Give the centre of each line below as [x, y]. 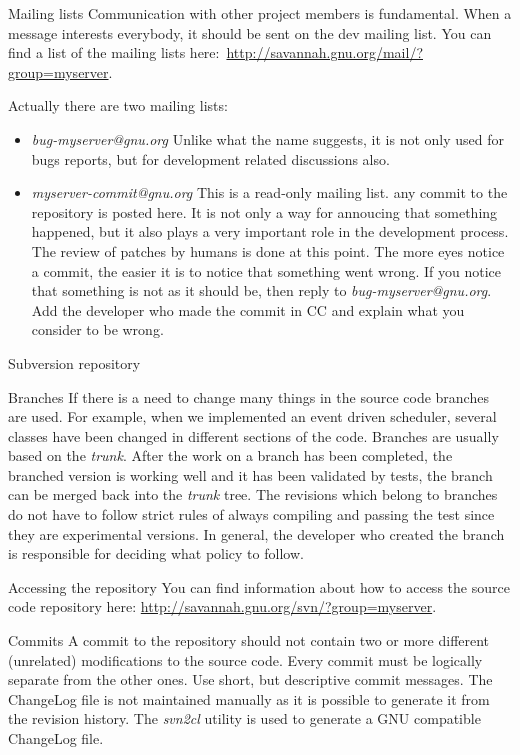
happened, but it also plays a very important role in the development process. [270, 231]
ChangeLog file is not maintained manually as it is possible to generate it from [249, 698]
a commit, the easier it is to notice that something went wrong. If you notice [266, 270]
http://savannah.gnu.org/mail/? [324, 52]
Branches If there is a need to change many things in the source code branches [248, 396]
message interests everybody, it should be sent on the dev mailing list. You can [250, 32]
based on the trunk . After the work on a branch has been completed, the [230, 455]
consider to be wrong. [97, 329]
